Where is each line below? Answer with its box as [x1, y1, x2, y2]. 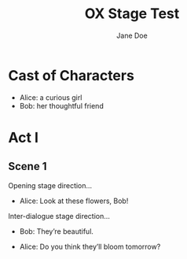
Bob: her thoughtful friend [19, 101, 104, 110]
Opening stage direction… [8, 180, 93, 190]
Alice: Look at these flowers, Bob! [19, 196, 129, 205]
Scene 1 [8, 160, 47, 173]
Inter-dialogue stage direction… [8, 211, 110, 220]
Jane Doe [116, 31, 148, 40]
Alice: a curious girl [19, 92, 82, 102]
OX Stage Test [84, 5, 180, 23]
